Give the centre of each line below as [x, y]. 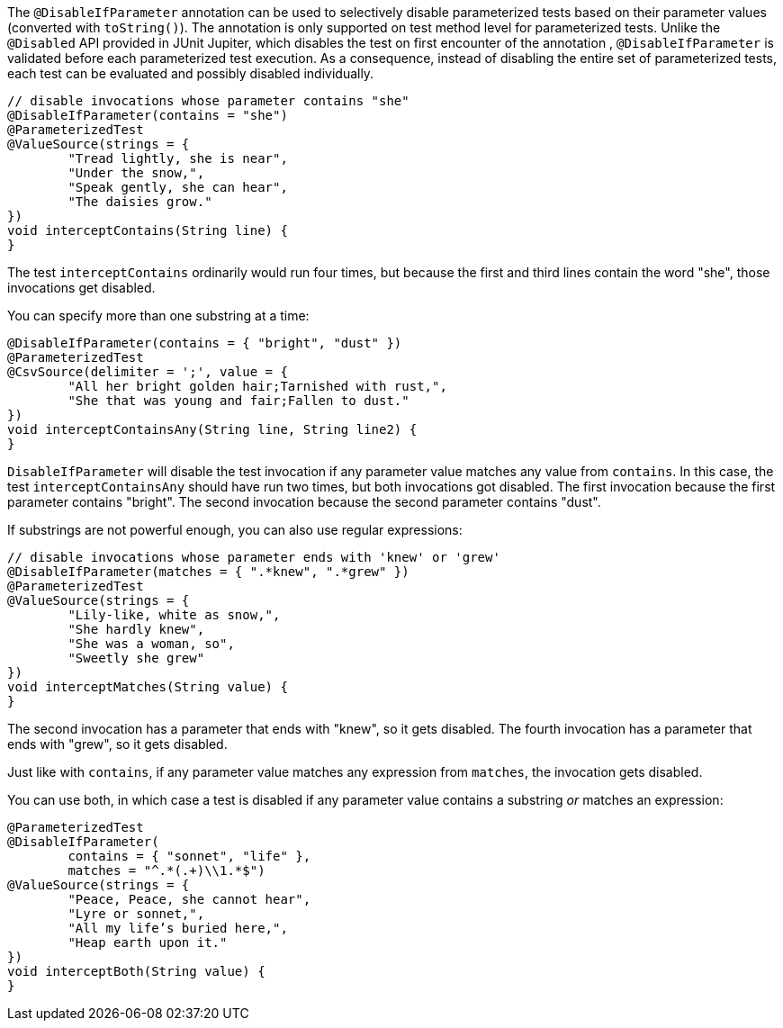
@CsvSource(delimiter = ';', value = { [148, 372]
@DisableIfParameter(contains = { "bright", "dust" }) [205, 343]
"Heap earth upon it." [148, 942]
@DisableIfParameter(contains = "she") [148, 115]
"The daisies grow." [140, 202]
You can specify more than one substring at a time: [158, 316]
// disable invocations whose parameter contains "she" [208, 101]
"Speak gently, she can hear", [178, 187]
